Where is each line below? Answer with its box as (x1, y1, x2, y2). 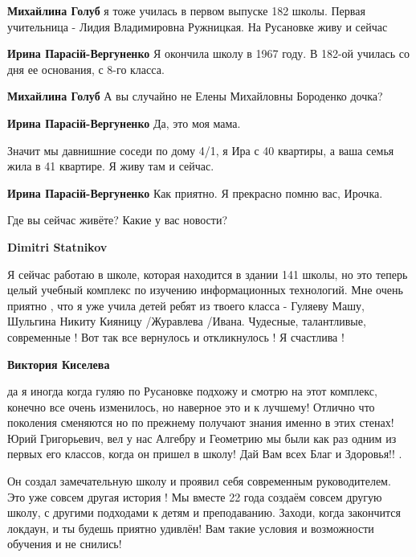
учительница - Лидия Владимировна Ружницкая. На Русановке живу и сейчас (7, 18, 388, 35)
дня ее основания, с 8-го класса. (7, 60, 165, 77)
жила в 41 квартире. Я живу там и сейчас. (7, 158, 214, 174)
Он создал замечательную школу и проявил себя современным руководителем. (7, 473, 391, 489)
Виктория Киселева (7, 355, 110, 372)
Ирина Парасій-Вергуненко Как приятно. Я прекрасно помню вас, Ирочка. (7, 184, 383, 201)
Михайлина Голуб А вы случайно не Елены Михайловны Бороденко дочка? (7, 88, 383, 104)
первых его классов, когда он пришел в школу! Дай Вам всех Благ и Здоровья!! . (7, 445, 402, 462)
